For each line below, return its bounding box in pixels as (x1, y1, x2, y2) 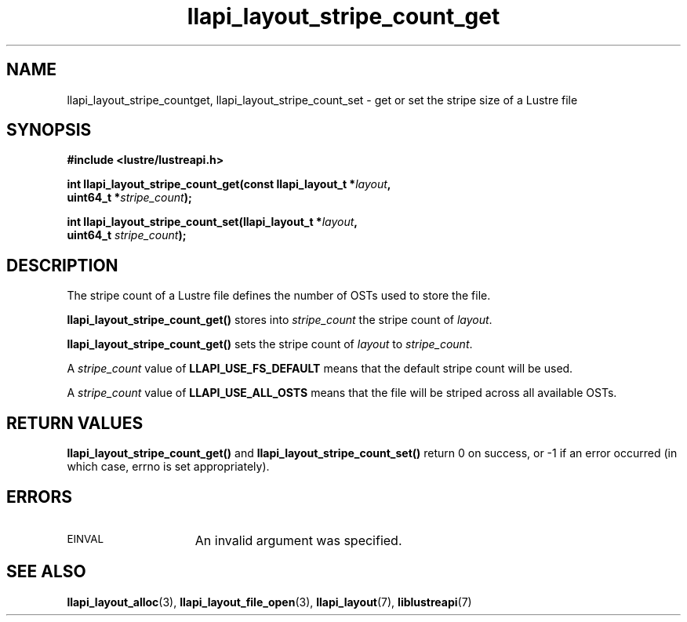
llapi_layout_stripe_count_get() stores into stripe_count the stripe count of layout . (67, 313, 493, 327)
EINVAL (67, 532, 104, 545)
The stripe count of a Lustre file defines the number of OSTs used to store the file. (67, 289, 491, 303)
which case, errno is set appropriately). (67, 460, 270, 474)
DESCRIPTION (6, 255, 118, 275)
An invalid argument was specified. (194, 532, 402, 548)
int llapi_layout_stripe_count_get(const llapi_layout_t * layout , (67, 177, 391, 191)
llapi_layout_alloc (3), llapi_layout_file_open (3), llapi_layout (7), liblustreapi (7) (67, 595, 472, 609)
